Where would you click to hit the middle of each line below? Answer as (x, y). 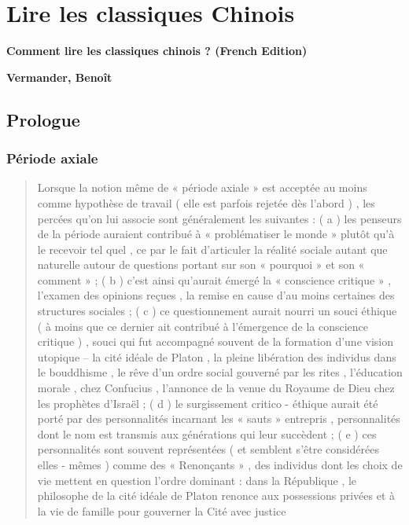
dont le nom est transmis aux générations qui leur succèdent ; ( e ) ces (207, 433)
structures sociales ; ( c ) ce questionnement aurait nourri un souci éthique (217, 311)
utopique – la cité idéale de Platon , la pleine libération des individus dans (217, 356)
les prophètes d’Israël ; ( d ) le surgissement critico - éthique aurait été (208, 403)
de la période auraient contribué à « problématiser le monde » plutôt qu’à (216, 234)
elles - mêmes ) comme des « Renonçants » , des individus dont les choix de (220, 464)
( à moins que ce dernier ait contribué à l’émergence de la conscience (203, 326)
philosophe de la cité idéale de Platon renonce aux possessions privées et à (216, 496)
